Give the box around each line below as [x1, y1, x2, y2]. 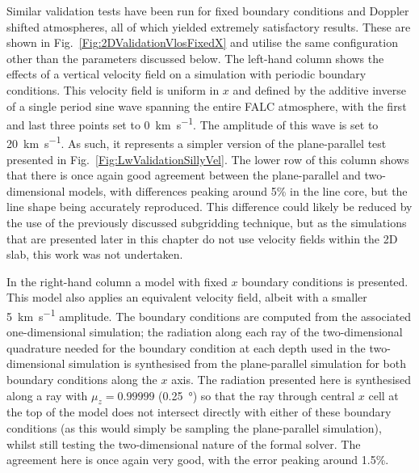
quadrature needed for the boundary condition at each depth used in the [6, 339, 366, 356]
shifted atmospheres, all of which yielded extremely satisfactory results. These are [6, 18, 411, 35]
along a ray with [6, 386, 88, 403]
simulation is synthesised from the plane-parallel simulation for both [69, 355, 406, 372]
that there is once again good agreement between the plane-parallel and [6, 167, 361, 184]
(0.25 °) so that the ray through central [158, 386, 355, 403]
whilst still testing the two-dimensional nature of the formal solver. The [6, 435, 361, 452]
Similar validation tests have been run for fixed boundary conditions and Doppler [6, 2, 409, 19]
